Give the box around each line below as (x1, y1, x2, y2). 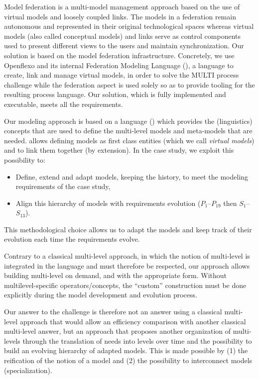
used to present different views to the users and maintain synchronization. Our (4, 40, 244, 51)
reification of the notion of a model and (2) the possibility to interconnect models (4, 355, 253, 365)
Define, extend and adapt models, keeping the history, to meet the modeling (15, 171, 249, 182)
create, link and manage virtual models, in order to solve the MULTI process (4, 70, 239, 80)
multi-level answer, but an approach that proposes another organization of (4, 326, 231, 336)
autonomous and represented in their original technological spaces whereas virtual (4, 21, 254, 31)
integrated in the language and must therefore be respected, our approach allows (4, 260, 250, 271)
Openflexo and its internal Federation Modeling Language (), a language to (4, 60, 234, 70)
